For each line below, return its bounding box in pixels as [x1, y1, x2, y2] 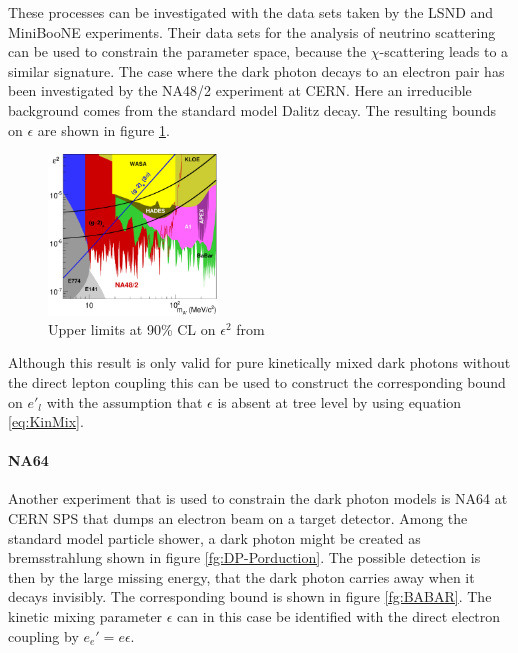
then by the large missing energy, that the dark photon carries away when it [8, 566, 475, 587]
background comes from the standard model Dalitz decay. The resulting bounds [8, 99, 496, 120]
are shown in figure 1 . [37, 119, 170, 140]
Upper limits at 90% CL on [48, 318, 216, 339]
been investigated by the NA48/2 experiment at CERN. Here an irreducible [8, 80, 472, 101]
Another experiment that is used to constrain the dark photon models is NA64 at [8, 488, 508, 509]
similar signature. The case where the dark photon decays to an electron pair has [8, 60, 505, 81]
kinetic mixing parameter [8, 606, 163, 627]
